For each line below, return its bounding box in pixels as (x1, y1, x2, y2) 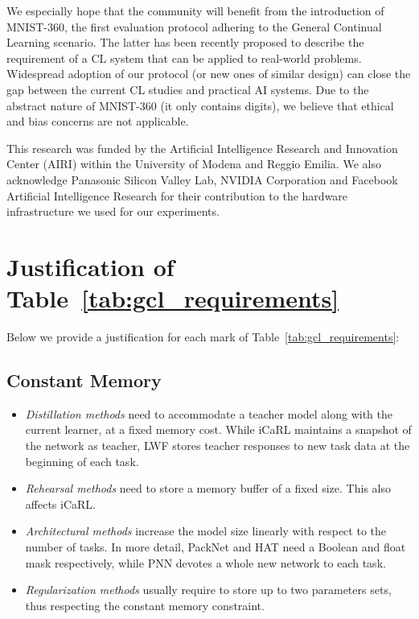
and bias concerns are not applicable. (6, 113, 189, 130)
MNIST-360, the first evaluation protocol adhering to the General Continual (6, 18, 382, 35)
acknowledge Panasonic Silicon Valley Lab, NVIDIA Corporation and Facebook (6, 171, 398, 188)
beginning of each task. (25, 452, 139, 469)
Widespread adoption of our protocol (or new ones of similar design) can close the (6, 65, 411, 82)
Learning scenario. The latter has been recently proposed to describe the (6, 34, 364, 51)
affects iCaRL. (25, 495, 96, 512)
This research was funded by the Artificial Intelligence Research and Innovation (6, 139, 398, 156)
